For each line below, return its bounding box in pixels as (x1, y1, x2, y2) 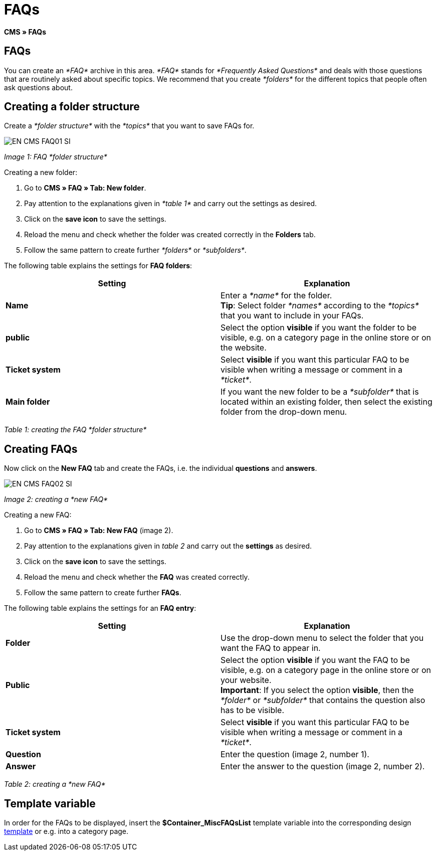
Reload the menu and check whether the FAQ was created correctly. (24, 573, 250, 582)
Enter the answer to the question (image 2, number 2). (221, 761, 425, 772)
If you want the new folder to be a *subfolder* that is (221, 387, 419, 397)
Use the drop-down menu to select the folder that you (221, 633, 424, 643)
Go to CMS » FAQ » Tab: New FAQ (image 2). (24, 526, 173, 535)
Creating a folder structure (4, 100, 140, 113)
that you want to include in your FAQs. (221, 310, 364, 321)
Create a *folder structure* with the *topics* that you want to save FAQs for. (4, 121, 255, 130)
